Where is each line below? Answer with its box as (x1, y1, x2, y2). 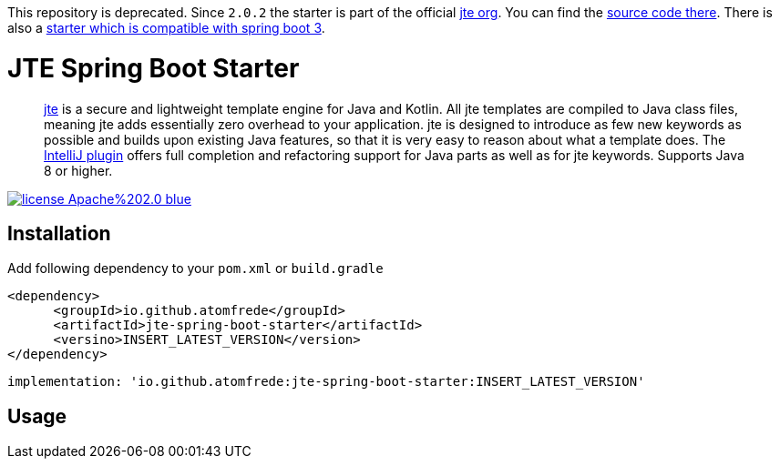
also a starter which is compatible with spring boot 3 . (7, 20, 325, 35)
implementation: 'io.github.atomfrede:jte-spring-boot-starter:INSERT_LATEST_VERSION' (7, 374, 645, 390)
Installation (7, 221, 111, 245)
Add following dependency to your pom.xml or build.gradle (7, 260, 384, 277)
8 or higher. (44, 162, 113, 178)
